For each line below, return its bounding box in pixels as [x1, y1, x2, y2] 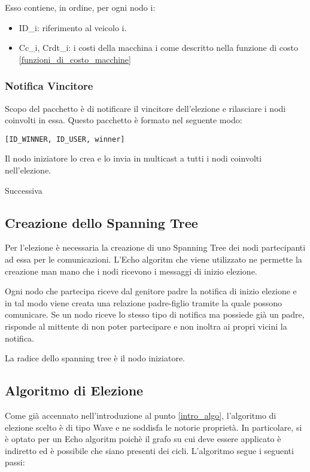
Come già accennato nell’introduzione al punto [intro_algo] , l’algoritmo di [5, 409, 276, 421]
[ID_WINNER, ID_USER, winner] [5, 135, 125, 144]
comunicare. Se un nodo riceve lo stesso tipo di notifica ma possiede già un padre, [5, 308, 305, 321]
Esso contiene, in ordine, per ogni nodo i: [5, 1, 156, 13]
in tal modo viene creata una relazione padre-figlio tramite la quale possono [5, 296, 282, 309]
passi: [5, 456, 25, 468]
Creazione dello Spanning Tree [5, 213, 198, 232]
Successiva [5, 184, 42, 196]
